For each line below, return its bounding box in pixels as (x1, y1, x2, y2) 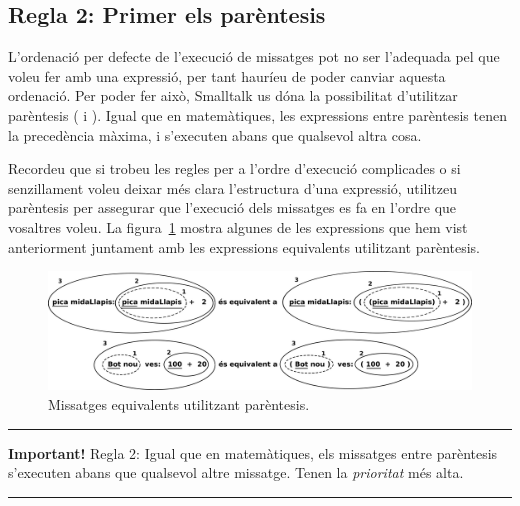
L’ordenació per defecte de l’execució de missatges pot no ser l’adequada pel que (8, 46, 500, 67)
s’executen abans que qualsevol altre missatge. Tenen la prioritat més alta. (8, 462, 464, 483)
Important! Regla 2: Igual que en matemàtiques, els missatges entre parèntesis (8, 442, 498, 463)
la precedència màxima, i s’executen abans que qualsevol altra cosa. (8, 124, 422, 145)
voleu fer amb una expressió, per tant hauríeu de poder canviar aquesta (8, 65, 446, 86)
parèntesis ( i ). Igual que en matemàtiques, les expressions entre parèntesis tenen (8, 104, 507, 125)
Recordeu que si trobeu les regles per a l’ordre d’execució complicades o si (8, 158, 461, 179)
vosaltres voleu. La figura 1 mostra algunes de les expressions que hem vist (8, 216, 468, 237)
